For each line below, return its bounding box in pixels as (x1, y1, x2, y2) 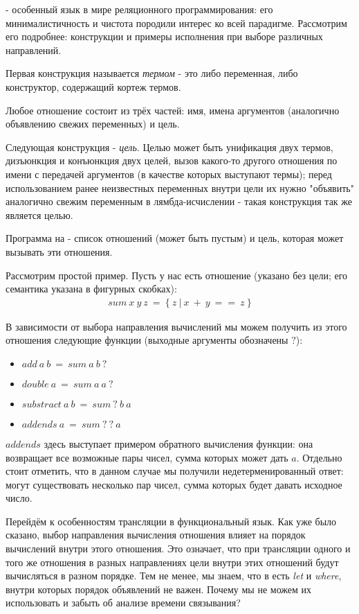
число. (6, 491, 33, 505)
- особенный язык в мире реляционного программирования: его (6, 2, 273, 16)
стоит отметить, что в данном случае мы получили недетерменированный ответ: (6, 464, 344, 478)
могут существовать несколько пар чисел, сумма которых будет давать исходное (6, 477, 342, 491)
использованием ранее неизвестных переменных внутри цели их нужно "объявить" (6, 180, 354, 195)
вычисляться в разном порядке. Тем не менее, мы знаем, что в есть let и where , (6, 568, 342, 583)
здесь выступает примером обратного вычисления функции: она (44, 436, 313, 450)
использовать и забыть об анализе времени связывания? (6, 595, 241, 610)
